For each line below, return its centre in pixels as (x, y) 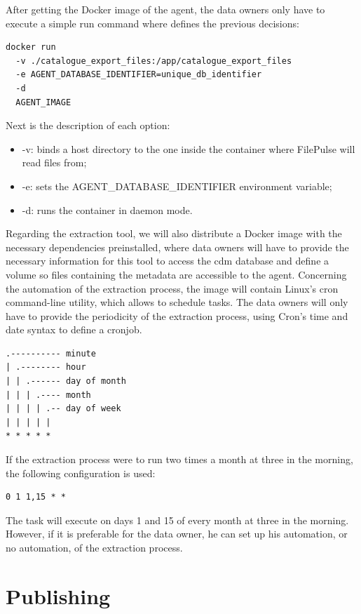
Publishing (58, 595)
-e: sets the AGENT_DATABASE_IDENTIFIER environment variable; (177, 186)
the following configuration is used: (81, 473)
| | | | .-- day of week (63, 409)
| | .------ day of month (66, 381)
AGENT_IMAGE (43, 102)
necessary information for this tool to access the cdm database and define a (168, 261)
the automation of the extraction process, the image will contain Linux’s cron (172, 288)
